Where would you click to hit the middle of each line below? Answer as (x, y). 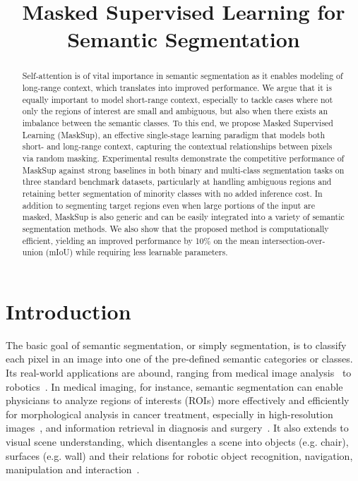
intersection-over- (294, 240)
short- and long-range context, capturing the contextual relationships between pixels (177, 146)
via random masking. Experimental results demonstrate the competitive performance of (183, 158)
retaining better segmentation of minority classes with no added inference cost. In (172, 193)
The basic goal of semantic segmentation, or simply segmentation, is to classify (176, 345)
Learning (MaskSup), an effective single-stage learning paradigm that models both (174, 134)
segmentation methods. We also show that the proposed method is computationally (175, 228)
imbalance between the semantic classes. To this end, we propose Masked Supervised (178, 122)
